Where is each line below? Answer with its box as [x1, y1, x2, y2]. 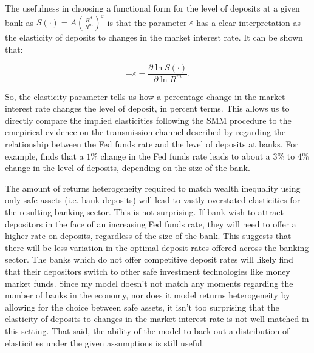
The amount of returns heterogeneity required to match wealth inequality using [5, 181, 301, 194]
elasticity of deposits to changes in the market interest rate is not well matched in [5, 312, 309, 325]
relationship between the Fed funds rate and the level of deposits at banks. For [5, 138, 298, 150]
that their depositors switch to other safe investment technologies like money [5, 265, 290, 277]
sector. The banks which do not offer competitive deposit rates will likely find [5, 253, 293, 266]
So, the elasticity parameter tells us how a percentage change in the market [5, 90, 285, 103]
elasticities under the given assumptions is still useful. [5, 336, 205, 349]
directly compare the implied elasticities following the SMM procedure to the [5, 113, 292, 126]
